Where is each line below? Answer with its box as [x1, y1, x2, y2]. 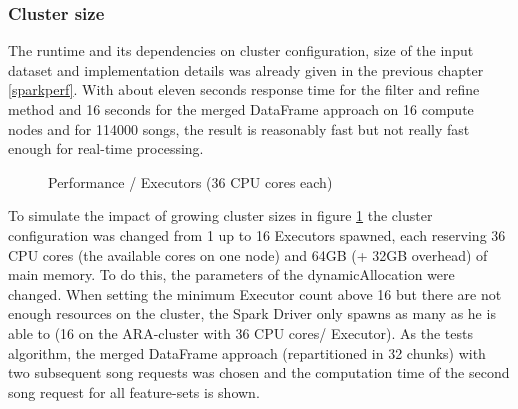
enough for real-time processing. [8, 138, 204, 159]
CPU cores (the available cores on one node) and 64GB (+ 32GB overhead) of [8, 244, 488, 265]
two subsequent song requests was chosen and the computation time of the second [8, 362, 510, 383]
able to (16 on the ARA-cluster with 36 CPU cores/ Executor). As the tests [8, 322, 473, 343]
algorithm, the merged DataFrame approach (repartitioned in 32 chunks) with [8, 342, 486, 363]
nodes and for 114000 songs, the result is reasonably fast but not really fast [8, 118, 470, 139]
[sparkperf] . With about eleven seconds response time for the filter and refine [8, 79, 480, 100]
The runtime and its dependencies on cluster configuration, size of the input [8, 40, 474, 61]
